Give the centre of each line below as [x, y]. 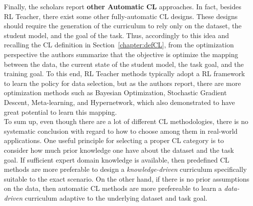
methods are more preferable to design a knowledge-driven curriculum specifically [126, 169]
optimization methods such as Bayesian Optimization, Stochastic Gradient [116, 93]
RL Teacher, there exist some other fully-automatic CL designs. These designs [121, 16]
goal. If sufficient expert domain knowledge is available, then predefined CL [117, 159]
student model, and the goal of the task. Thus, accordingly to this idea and [116, 35]
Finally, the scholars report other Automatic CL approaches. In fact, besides [123, 6]
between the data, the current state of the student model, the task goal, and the [124, 64]
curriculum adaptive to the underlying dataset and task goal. [116, 197]
